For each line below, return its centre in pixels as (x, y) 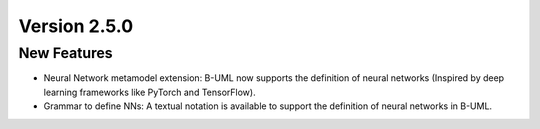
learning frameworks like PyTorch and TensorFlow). (149, 92)
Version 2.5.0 (76, 26)
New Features (66, 53)
